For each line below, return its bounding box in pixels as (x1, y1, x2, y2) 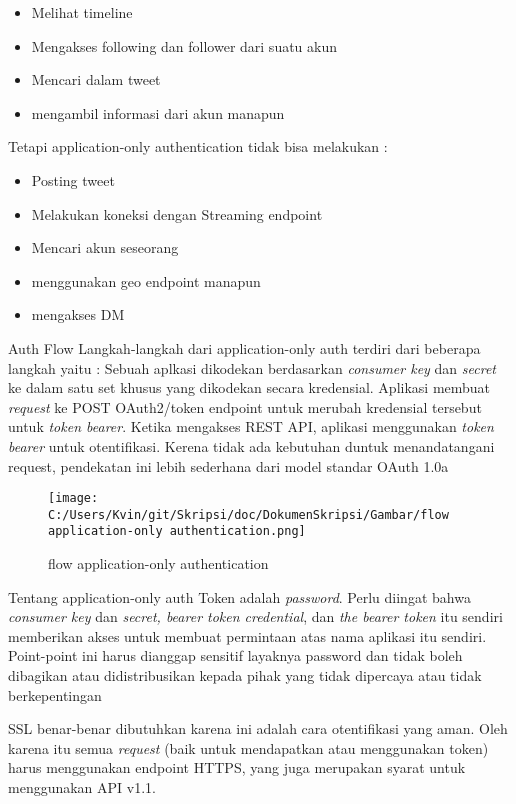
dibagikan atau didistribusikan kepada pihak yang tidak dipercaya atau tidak (8, 665, 482, 686)
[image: (48, 491, 99, 506)
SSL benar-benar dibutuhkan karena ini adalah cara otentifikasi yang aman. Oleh (8, 718, 508, 739)
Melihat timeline (31, 2, 133, 22)
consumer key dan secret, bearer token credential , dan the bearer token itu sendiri (8, 606, 503, 627)
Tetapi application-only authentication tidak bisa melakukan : (8, 136, 388, 157)
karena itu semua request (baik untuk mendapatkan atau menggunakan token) (8, 737, 489, 758)
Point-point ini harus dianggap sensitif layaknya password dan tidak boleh (8, 645, 463, 666)
